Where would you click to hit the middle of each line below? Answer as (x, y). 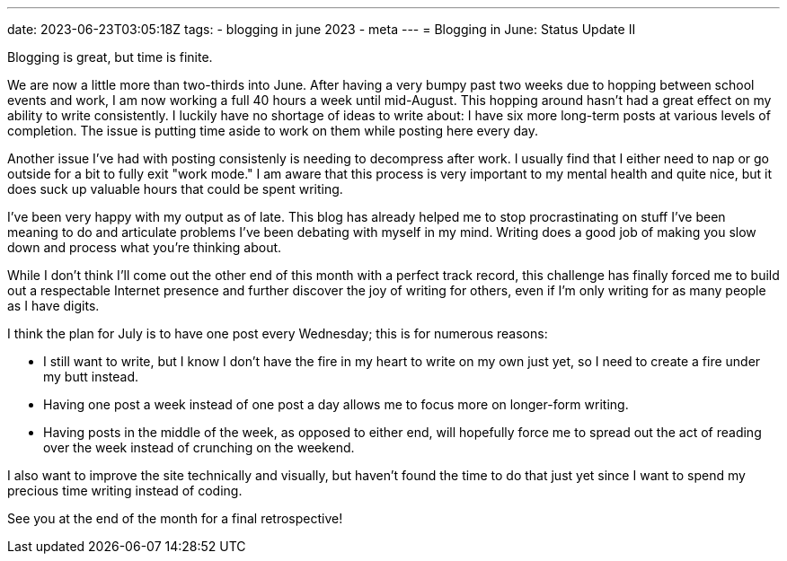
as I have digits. (53, 306)
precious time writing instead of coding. (125, 491)
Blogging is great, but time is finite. (110, 57)
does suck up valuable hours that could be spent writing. (175, 189)
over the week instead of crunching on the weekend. (199, 447)
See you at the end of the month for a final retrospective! (175, 518)
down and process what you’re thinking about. (145, 247)
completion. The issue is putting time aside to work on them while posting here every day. (273, 131)
